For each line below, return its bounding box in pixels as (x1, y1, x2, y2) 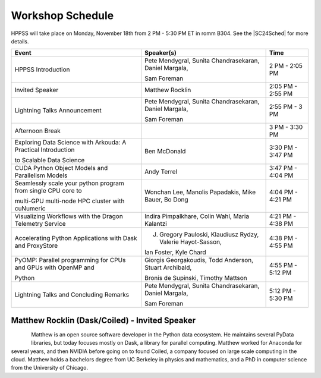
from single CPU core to (14, 187, 83, 195)
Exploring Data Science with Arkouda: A (14, 138, 127, 147)
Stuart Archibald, (144, 263, 192, 272)
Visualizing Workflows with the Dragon (14, 212, 123, 220)
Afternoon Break (14, 127, 61, 135)
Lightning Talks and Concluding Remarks (14, 291, 130, 299)
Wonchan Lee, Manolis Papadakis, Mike (144, 188, 256, 196)
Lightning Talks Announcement (14, 106, 102, 115)
